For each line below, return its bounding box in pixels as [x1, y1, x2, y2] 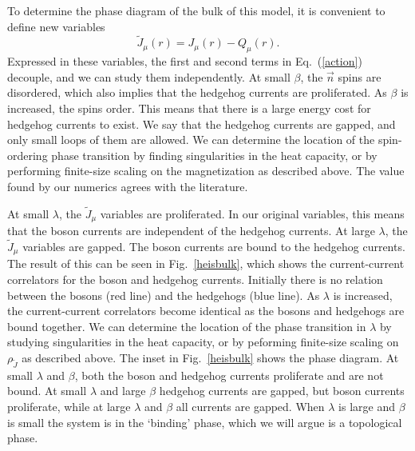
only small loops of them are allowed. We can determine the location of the [7, 131, 375, 148]
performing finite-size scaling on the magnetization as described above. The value [7, 162, 405, 179]
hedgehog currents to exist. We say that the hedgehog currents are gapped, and [7, 115, 396, 132]
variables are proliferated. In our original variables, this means [100, 205, 405, 222]
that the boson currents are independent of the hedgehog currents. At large [7, 222, 375, 239]
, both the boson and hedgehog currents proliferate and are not [74, 366, 384, 383]
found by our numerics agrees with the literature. [7, 178, 248, 194]
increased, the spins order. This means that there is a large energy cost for [7, 99, 371, 116]
